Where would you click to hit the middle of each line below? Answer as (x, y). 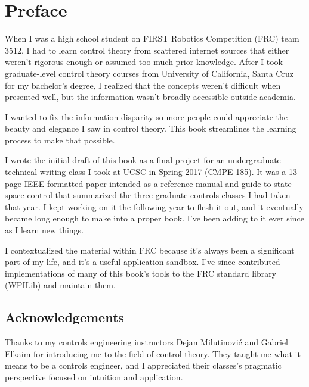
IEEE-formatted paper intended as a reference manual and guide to (148, 183)
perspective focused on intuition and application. (94, 377)
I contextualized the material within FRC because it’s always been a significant (150, 250)
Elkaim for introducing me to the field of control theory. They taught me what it (153, 353)
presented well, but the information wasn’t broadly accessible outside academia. (150, 97)
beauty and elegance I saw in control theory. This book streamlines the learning (151, 128)
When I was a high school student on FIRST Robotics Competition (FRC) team (152, 38)
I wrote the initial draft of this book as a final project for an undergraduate (143, 160)
